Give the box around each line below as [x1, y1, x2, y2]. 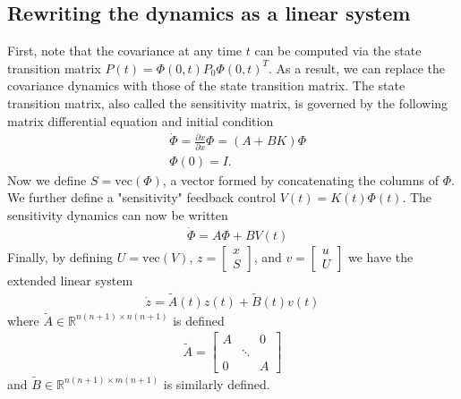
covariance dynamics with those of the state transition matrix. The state [7, 76, 406, 95]
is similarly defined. [163, 374, 270, 393]
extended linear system [7, 270, 133, 289]
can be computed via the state [254, 41, 422, 60]
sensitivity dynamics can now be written [7, 205, 228, 224]
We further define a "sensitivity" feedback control [7, 188, 277, 207]
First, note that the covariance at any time [7, 41, 243, 60]
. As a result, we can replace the [269, 58, 446, 77]
